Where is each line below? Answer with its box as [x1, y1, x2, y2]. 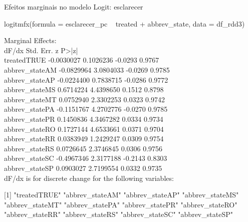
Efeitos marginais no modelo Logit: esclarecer [4, 2, 143, 12]
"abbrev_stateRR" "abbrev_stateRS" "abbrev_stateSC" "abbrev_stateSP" [4, 209, 233, 219]
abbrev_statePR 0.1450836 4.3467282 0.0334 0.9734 [4, 113, 163, 124]
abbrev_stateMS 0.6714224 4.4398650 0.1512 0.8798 [4, 84, 164, 95]
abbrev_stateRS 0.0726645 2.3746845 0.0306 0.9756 [4, 143, 163, 153]
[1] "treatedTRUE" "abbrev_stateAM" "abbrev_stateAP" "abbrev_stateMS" [4, 189, 239, 200]
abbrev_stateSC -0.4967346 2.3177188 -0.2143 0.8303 [4, 153, 167, 163]
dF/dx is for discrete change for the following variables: [4, 172, 174, 183]
